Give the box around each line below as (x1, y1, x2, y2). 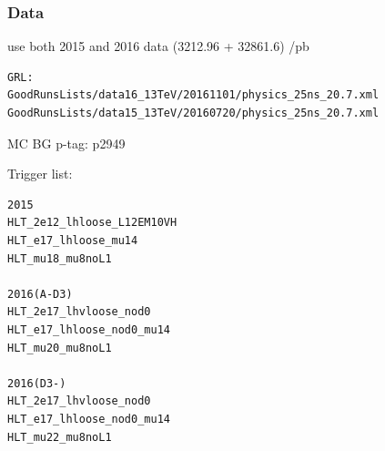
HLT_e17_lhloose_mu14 (7, 233, 138, 247)
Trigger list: (7, 164, 73, 183)
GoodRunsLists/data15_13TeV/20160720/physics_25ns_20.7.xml (7, 107, 380, 119)
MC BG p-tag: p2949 (7, 133, 126, 152)
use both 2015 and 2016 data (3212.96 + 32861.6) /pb (7, 36, 309, 56)
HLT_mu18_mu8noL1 (7, 251, 112, 265)
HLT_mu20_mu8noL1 (7, 341, 112, 354)
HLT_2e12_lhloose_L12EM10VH (7, 216, 177, 230)
